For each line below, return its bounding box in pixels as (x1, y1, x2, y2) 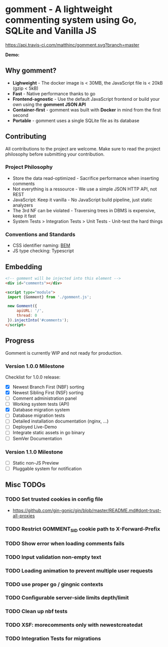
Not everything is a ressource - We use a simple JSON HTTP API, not (12, 186, 157, 192)
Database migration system (12, 407, 70, 413)
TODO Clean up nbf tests (5, 608, 68, 615)
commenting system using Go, (5, 14, 137, 26)
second (12, 112, 29, 118)
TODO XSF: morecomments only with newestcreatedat (5, 622, 143, 629)
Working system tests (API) (12, 401, 70, 407)
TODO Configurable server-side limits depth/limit (5, 594, 129, 601)
